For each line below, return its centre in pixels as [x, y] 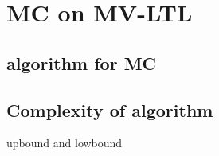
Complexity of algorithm [110, 109]
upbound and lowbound [65, 143]
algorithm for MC [82, 62]
